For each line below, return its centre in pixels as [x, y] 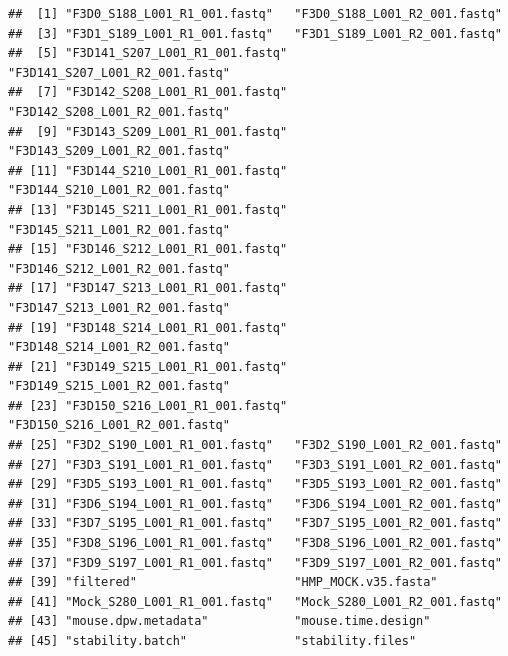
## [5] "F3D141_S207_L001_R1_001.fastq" [148, 53]
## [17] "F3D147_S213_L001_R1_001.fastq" [148, 288]
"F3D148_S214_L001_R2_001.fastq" [119, 347]
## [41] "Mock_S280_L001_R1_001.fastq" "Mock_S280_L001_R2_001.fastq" [255, 601]
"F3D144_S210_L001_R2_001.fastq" [119, 190]
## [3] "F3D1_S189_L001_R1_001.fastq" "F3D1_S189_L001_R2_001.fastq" [255, 33]
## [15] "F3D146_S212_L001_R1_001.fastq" [148, 249]
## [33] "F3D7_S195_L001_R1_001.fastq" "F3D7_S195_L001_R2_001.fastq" [255, 523]
